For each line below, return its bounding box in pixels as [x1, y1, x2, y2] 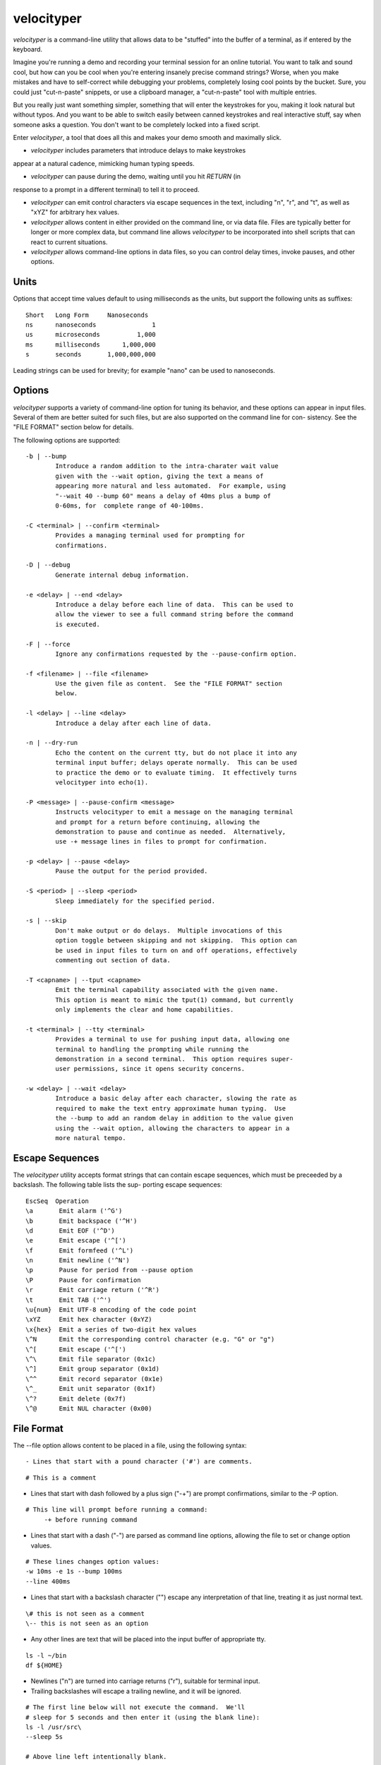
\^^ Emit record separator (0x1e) [25, 1375, 164, 1383]
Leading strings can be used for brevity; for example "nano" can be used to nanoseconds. [13, 366, 275, 374]
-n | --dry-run [25, 738, 78, 747]
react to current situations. [30, 237, 108, 246]
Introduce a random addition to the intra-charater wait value [55, 462, 279, 470]
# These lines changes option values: [25, 1557, 160, 1565]
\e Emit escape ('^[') [25, 1236, 126, 1245]
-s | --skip [25, 916, 67, 925]
